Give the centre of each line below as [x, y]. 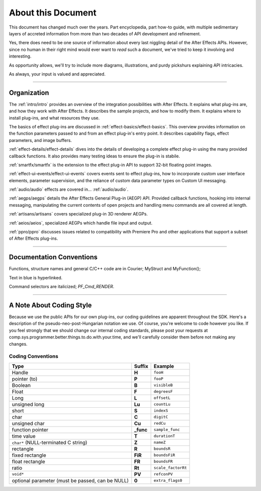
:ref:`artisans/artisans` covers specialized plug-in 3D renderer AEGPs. [78, 214]
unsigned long [28, 404]
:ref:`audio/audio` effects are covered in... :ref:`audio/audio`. [69, 189]
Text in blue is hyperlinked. [36, 277]
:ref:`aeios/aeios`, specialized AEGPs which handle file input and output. [81, 223]
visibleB [163, 385]
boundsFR [163, 462]
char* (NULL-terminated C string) [50, 442]
